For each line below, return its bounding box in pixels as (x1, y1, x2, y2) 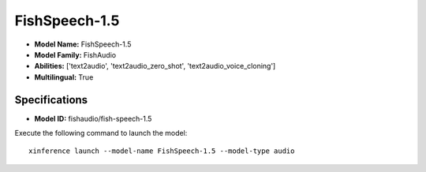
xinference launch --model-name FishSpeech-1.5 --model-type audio (28, 147, 295, 155)
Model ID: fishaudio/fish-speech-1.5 (34, 114, 152, 123)
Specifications (14, 93, 88, 107)
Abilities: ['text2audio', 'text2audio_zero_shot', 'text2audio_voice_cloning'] (34, 62, 276, 71)
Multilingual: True (34, 72, 94, 82)
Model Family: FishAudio (34, 50, 117, 59)
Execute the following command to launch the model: (14, 129, 188, 138)
